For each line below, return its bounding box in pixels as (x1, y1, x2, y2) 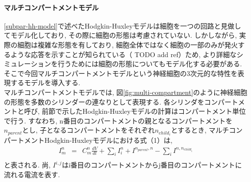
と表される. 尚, (4, 160, 51, 170)
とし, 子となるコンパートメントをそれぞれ (22, 125, 155, 135)
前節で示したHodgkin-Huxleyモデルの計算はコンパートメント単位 (42, 106, 246, 116)
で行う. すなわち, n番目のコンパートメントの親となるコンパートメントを (4, 115, 233, 125)
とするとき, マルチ (171, 125, 229, 135)
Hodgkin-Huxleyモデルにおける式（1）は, (44, 135, 173, 145)
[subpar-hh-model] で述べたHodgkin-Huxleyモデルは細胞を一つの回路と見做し (4, 20, 241, 30)
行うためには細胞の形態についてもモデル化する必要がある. (58, 59, 242, 69)
